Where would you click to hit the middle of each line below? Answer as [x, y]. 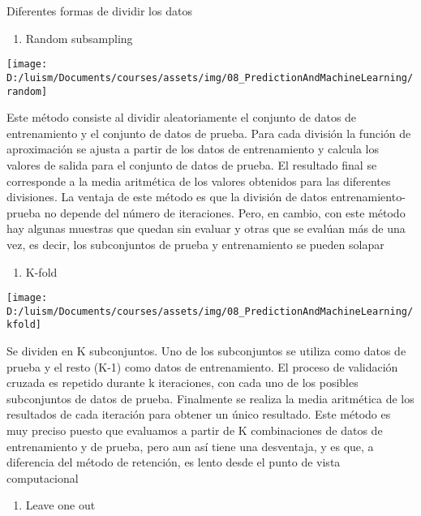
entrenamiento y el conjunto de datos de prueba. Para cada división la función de [209, 133]
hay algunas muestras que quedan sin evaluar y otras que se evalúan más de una [206, 228]
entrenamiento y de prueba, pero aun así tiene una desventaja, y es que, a [190, 446]
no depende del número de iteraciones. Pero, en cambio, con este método [225, 212]
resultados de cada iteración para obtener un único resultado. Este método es [199, 414]
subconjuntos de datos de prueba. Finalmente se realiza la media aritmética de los [210, 398]
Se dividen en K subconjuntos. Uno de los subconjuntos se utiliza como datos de [206, 351]
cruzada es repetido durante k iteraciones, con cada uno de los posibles [183, 383]
